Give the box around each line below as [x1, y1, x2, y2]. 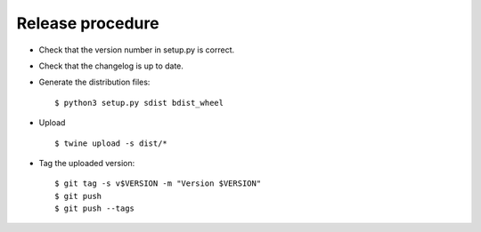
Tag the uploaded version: [38, 157, 135, 168]
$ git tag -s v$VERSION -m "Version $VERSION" [54, 179, 262, 188]
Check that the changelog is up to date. [38, 60, 184, 71]
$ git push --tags [54, 204, 135, 213]
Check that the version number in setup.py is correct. [38, 44, 235, 55]
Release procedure [16, 13, 159, 33]
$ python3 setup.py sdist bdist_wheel [54, 98, 224, 108]
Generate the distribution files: [38, 76, 151, 88]
